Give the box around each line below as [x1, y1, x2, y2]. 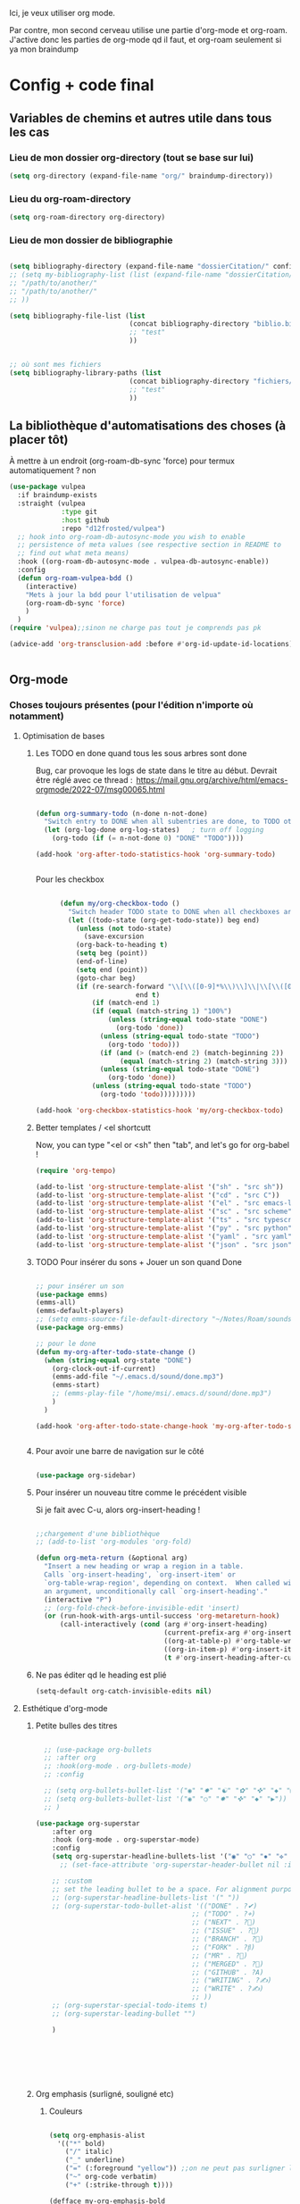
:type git [61, 507, 98, 516]
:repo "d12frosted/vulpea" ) [61, 524, 166, 533]
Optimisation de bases [21, 730, 105, 741]
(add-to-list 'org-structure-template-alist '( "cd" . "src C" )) [35, 1191, 280, 1200]
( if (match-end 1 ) [91, 999, 161, 1008]
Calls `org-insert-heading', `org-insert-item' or [43, 1570, 237, 1579]
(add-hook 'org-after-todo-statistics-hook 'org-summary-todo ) [35, 850, 277, 860]
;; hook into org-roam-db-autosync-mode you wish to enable [17, 532, 246, 541]
